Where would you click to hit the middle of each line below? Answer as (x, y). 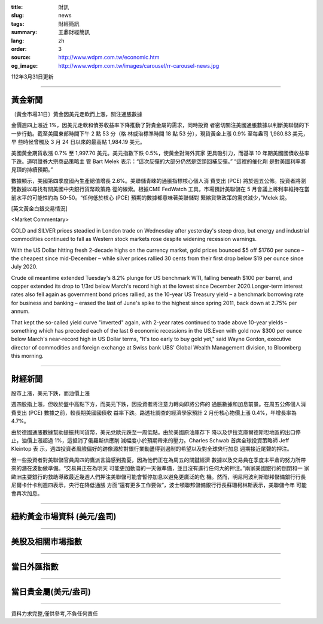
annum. (20, 311)
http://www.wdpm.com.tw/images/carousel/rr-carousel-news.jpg (139, 65)
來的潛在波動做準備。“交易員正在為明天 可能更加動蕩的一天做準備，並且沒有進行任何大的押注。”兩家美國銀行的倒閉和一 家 (160, 468)
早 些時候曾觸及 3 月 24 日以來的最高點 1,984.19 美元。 (78, 142)
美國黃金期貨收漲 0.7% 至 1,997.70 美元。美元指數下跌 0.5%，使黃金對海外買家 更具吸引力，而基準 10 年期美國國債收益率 (160, 153)
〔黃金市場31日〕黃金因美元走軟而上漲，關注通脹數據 (77, 114)
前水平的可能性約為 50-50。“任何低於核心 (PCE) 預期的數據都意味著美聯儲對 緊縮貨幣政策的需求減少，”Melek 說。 (150, 197)
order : (19, 49)
